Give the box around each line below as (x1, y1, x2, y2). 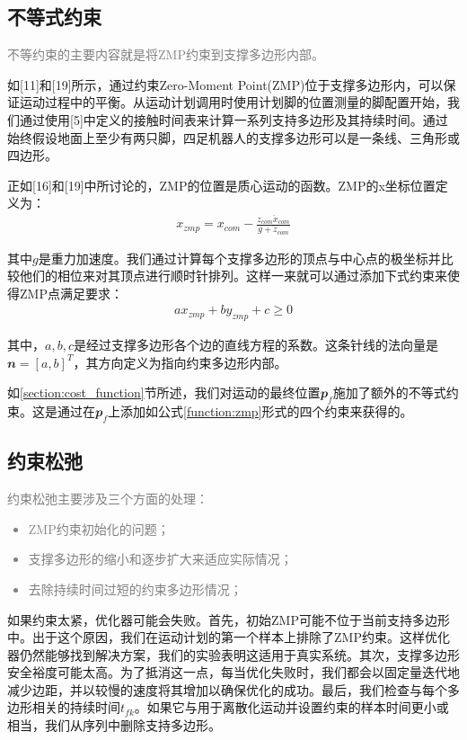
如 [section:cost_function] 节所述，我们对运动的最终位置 (7, 383, 321, 402)
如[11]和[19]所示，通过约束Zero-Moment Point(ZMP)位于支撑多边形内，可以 (7, 75, 444, 94)
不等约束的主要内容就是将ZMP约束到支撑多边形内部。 (7, 45, 324, 64)
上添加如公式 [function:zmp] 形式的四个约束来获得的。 (108, 402, 413, 421)
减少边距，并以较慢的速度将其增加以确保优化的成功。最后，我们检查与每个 (7, 680, 447, 699)
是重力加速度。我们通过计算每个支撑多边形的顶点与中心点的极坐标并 (38, 248, 441, 267)
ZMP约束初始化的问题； (28, 519, 170, 538)
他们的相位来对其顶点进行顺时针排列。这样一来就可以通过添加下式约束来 (19, 266, 447, 285)
